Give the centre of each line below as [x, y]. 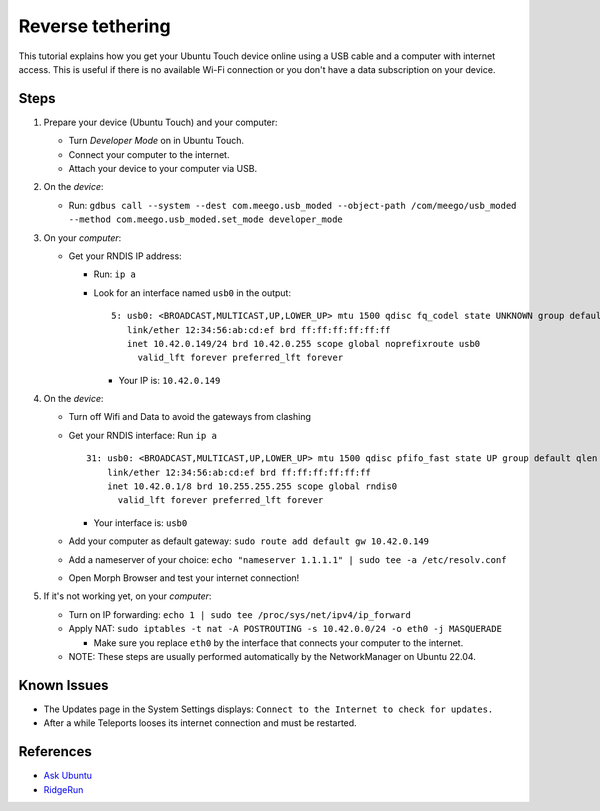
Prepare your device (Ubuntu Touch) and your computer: [161, 122]
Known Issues [63, 685]
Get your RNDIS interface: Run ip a [142, 435]
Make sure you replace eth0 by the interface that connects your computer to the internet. [278, 642]
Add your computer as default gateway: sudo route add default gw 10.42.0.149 [249, 541]
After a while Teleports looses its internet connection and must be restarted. [200, 723]
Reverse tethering [94, 26]
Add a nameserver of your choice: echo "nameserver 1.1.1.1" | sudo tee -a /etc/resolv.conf [287, 559]
